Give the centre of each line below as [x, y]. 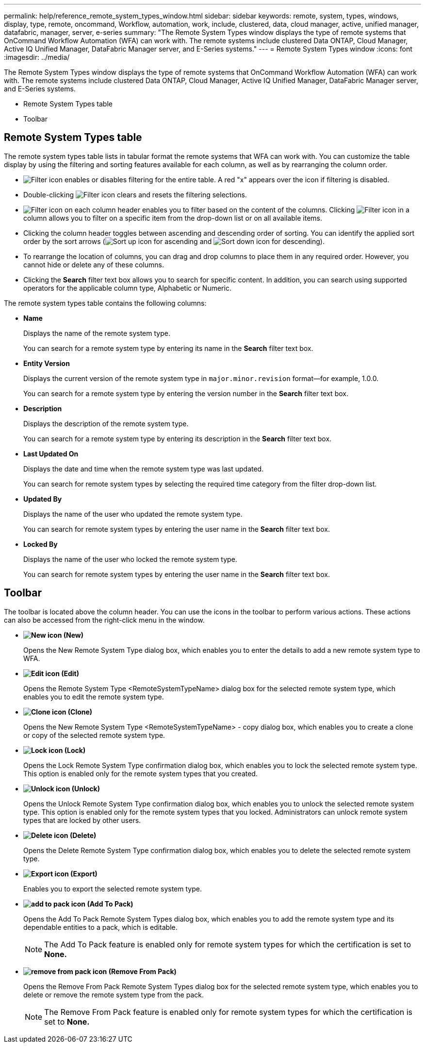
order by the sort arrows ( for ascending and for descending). [174, 241]
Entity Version [47, 363]
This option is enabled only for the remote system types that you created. [140, 773]
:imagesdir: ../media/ [37, 57]
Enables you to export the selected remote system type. [113, 889]
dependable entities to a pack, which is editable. [100, 927]
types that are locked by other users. [82, 820]
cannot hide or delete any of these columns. [94, 264]
